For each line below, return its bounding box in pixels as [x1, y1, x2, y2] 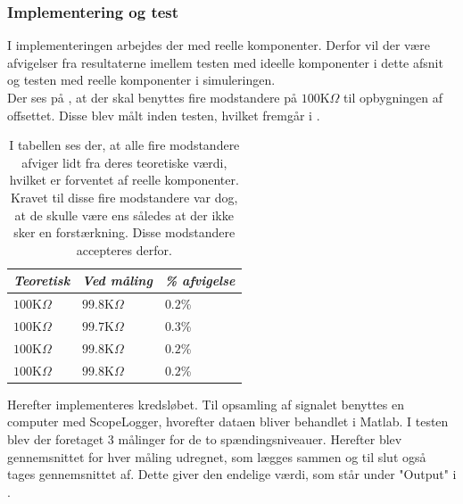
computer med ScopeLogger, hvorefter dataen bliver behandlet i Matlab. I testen [7, 412, 449, 431]
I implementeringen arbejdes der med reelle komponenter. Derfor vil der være [7, 36, 430, 54]
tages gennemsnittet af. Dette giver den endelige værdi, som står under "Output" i [7, 465, 457, 483]
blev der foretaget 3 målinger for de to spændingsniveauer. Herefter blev [7, 430, 402, 448]
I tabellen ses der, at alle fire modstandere [9, 136, 240, 154]
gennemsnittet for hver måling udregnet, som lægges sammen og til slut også [7, 447, 426, 466]
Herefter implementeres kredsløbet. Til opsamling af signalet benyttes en [7, 394, 405, 413]
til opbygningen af [343, 88, 442, 106]
